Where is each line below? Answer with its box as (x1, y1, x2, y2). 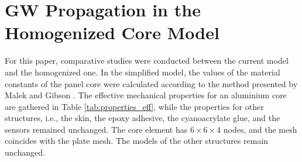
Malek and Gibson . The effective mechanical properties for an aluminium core (5, 89, 287, 101)
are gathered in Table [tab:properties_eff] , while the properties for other (5, 100, 264, 112)
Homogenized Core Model (5, 20, 219, 44)
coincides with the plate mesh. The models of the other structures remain (5, 135, 269, 147)
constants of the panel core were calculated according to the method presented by (5, 77, 298, 89)
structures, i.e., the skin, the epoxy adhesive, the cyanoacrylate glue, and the (5, 112, 280, 124)
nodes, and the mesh (223, 123, 297, 135)
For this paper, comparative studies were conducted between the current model (5, 54, 289, 67)
